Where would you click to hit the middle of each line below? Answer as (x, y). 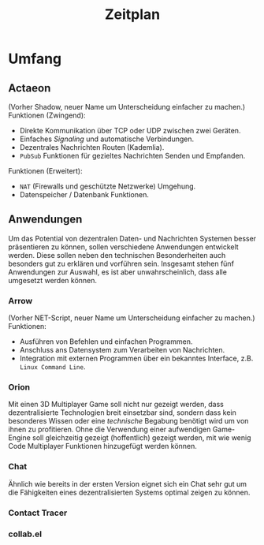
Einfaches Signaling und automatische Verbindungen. (107, 139)
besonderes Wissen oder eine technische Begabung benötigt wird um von (128, 421)
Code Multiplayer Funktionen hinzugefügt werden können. (102, 446)
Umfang (35, 59)
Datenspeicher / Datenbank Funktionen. (84, 194)
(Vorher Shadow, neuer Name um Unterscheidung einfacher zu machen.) (127, 107)
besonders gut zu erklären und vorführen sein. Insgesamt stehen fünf (121, 263)
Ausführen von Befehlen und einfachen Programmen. (106, 342)
